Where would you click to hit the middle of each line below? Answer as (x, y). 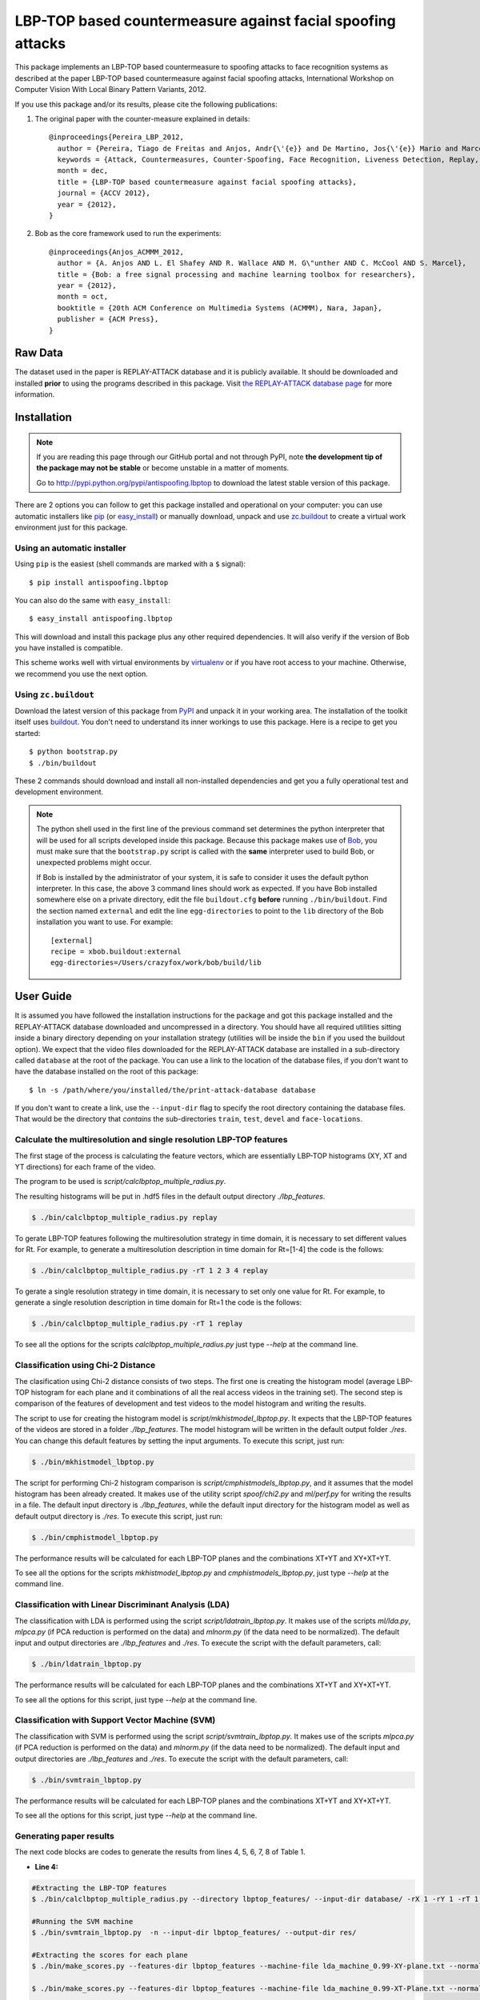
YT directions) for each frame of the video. (85, 1166)
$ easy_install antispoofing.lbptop (101, 619)
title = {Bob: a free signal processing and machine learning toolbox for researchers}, (236, 274)
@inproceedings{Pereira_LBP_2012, (116, 137)
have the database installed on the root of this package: (107, 1071)
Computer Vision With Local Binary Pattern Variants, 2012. (111, 90)
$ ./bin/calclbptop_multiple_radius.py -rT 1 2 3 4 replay (150, 1271)
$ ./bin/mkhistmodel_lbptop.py (93, 1462)
